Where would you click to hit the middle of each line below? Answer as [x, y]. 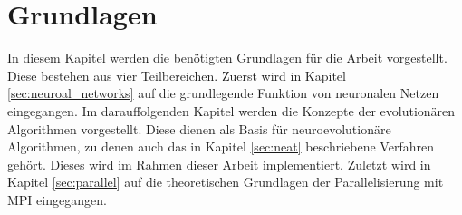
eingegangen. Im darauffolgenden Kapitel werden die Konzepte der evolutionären [231, 110]
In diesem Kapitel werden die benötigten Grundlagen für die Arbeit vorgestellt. [227, 58]
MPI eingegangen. [57, 199]
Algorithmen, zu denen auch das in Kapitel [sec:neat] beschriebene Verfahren [221, 147]
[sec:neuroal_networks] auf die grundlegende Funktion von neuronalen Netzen [223, 93]
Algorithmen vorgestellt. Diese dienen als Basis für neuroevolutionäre [199, 128]
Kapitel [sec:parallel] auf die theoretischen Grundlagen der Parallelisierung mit [226, 182]
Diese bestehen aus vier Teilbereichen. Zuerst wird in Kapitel [177, 75]
